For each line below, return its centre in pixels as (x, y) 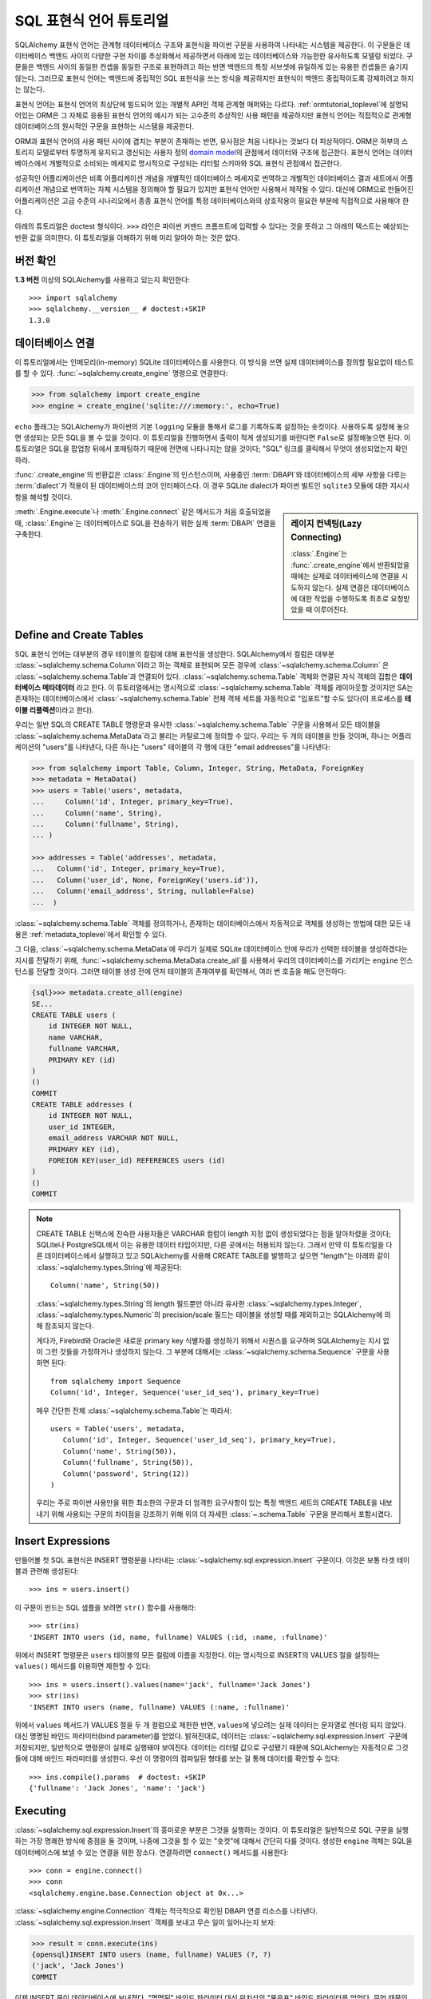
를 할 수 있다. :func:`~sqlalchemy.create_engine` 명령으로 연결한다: (121, 373)
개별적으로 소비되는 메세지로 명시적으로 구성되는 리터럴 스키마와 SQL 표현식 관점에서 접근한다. (196, 163)
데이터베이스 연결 (55, 343)
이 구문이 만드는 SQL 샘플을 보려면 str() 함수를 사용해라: (105, 1607)
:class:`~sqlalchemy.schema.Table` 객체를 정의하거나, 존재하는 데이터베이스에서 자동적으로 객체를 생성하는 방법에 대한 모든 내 (213, 923)
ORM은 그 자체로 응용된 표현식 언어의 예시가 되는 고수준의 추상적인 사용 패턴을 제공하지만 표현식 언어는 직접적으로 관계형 (224, 115)
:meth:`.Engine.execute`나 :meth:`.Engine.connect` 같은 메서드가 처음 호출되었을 (143, 512)
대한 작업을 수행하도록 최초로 (344, 598)
